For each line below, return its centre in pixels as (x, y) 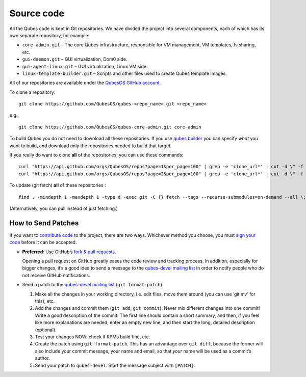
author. (42, 358)
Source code (37, 13)
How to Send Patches (44, 223)
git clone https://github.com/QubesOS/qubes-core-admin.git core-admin (110, 127)
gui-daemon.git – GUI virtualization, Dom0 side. (75, 59)
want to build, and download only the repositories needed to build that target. (91, 146)
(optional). (46, 330)
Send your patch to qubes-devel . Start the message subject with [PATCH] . (115, 365)
